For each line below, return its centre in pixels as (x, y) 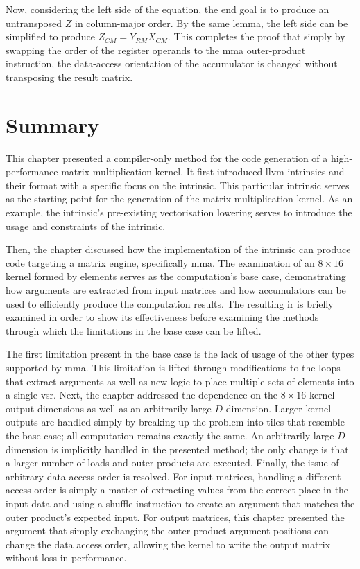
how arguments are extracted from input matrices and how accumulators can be (176, 290)
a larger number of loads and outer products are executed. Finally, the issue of (172, 463)
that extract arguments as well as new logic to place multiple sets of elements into (180, 381)
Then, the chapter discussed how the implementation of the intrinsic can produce (178, 249)
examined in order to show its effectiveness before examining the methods (162, 317)
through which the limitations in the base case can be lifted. (134, 330)
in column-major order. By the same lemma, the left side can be (211, 23)
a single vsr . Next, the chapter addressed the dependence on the (142, 395)
